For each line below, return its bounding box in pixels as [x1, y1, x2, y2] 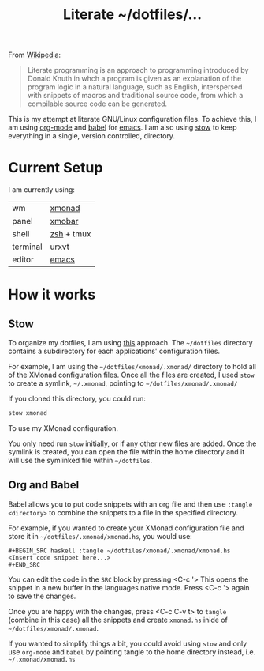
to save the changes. [8, 591, 76, 601]
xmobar [50, 216, 79, 227]
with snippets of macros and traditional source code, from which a [27, 91, 244, 100]
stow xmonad [8, 409, 47, 417]
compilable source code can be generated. [27, 99, 168, 108]
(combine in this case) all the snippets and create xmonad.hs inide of [8, 615, 229, 624]
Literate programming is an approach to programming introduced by [27, 66, 249, 75]
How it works [8, 286, 96, 303]
